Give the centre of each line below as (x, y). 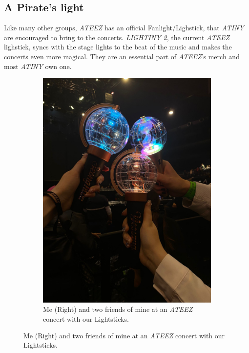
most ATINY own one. (38, 66)
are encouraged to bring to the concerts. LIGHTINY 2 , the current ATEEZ (117, 37)
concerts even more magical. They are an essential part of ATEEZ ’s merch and (122, 56)
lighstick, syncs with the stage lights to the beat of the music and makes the (118, 47)
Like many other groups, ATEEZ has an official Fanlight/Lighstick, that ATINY (124, 28)
